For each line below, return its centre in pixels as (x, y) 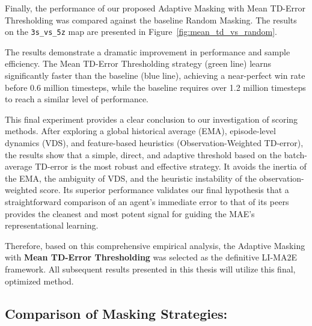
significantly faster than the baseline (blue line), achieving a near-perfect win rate (155, 75)
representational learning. (52, 225)
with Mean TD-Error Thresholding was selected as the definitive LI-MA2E (151, 257)
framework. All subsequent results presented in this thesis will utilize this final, (150, 269)
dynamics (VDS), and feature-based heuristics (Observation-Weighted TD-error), (154, 143)
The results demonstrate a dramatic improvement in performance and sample (148, 51)
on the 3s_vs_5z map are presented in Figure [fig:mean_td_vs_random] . (141, 32)
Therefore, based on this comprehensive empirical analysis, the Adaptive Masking (155, 245)
